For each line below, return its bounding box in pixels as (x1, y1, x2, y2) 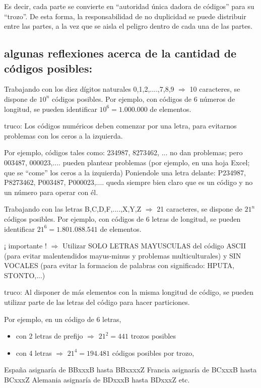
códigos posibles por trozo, (112, 347, 194, 358)
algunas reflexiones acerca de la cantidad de (4, 45, 237, 61)
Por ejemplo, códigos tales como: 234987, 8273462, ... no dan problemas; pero (4, 147, 243, 158)
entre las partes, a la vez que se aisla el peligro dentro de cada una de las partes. (4, 21, 252, 31)
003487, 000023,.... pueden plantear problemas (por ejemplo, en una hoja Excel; (4, 157, 250, 167)
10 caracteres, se (189, 84, 240, 94)
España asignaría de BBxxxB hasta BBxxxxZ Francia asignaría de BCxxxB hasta (4, 364, 257, 375)
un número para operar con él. (4, 186, 98, 197)
